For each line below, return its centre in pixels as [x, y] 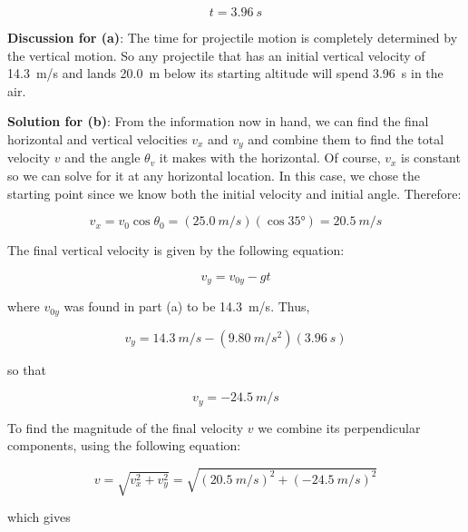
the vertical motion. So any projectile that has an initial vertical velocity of [216, 55]
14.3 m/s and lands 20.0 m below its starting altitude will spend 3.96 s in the [225, 73]
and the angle [102, 158]
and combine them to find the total [346, 138]
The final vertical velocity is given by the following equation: [176, 250]
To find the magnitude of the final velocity [126, 427]
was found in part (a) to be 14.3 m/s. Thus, [187, 306]
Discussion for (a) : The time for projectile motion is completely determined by [233, 37]
